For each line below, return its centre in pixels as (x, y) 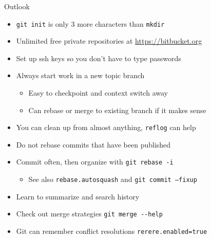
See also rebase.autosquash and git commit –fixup (113, 179)
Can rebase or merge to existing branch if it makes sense (117, 110)
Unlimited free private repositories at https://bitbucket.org (109, 41)
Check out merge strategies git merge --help (89, 214)
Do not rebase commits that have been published (93, 144)
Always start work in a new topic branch (80, 75)
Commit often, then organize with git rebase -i (95, 162)
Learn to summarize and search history (78, 196)
